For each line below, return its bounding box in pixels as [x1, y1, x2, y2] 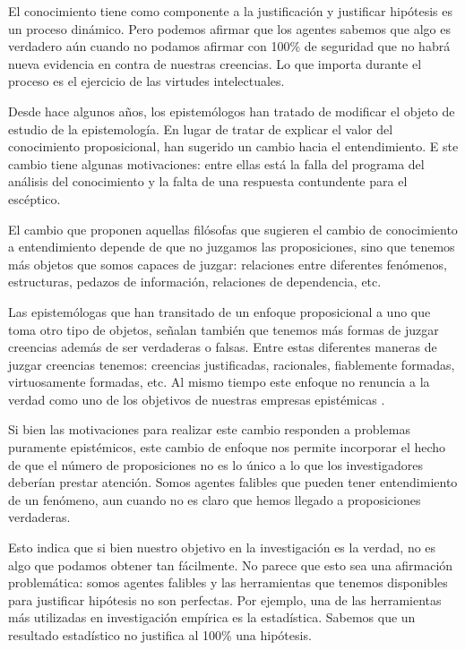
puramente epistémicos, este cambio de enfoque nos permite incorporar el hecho [8, 438, 446, 457]
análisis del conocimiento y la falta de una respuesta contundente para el [8, 172, 408, 191]
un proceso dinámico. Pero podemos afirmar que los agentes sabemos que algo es [8, 19, 451, 38]
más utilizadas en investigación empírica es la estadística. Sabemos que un [8, 608, 416, 627]
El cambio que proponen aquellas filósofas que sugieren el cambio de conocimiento [8, 219, 458, 238]
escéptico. [8, 189, 61, 208]
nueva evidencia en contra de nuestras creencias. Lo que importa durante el [8, 54, 422, 73]
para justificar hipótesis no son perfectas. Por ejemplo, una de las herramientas [8, 590, 442, 609]
